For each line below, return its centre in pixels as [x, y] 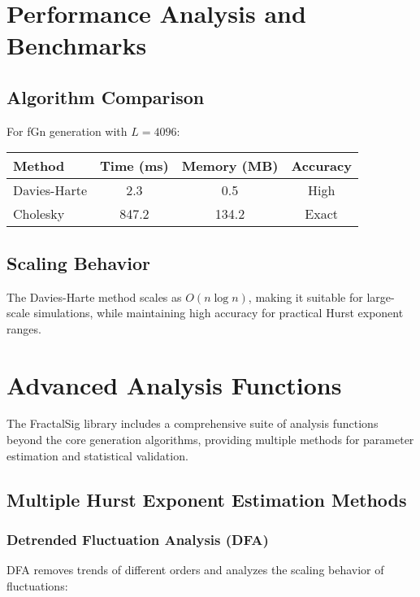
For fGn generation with [67, 131]
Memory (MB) [230, 166]
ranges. [24, 328]
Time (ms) [134, 166]
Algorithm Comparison [106, 96]
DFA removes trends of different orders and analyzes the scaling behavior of [195, 570]
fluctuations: [37, 585]
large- [381, 296]
